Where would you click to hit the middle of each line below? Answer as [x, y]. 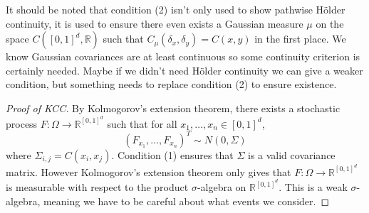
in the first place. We [300, 39]
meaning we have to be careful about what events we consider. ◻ [186, 201]
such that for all [142, 123]
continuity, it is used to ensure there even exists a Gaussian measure [155, 23]
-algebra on [222, 187]
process [22, 123]
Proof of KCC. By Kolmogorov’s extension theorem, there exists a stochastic [173, 108]
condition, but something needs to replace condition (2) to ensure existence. [171, 84]
